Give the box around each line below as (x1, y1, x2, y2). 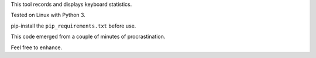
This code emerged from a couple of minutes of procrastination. (11, 33, 166, 40)
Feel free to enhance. (11, 44, 63, 51)
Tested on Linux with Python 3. (11, 12, 86, 19)
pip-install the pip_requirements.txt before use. (11, 22, 136, 29)
